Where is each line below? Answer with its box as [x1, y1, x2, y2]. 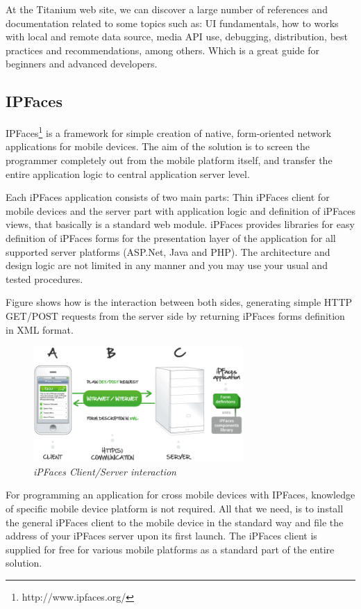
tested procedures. [6, 271, 83, 286]
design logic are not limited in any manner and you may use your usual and [6, 258, 328, 273]
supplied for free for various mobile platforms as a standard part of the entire [6, 542, 335, 556]
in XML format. [6, 322, 74, 336]
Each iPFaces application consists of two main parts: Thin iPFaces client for [6, 190, 330, 204]
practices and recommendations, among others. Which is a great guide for [6, 42, 319, 57]
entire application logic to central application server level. [6, 166, 250, 181]
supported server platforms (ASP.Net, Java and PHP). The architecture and [6, 244, 330, 259]
